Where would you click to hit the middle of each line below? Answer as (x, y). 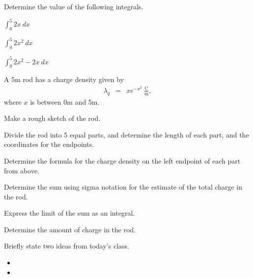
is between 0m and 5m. (65, 101)
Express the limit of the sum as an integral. (70, 213)
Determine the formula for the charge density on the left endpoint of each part (122, 160)
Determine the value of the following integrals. (74, 6)
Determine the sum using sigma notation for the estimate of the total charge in (123, 187)
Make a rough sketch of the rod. (52, 118)
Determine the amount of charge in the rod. (70, 229)
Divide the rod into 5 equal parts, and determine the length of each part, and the (126, 134)
